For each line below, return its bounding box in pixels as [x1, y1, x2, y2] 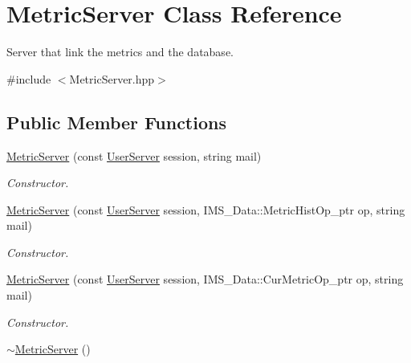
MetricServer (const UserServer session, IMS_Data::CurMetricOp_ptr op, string [6, 271, 404, 288]
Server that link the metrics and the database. [6, 43, 234, 60]
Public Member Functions [6, 109, 226, 134]
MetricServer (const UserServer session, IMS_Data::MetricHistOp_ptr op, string [6, 201, 405, 218]
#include [6, 70, 51, 87]
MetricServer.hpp [69, 70, 155, 87]
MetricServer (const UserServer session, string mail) [6, 147, 262, 164]
